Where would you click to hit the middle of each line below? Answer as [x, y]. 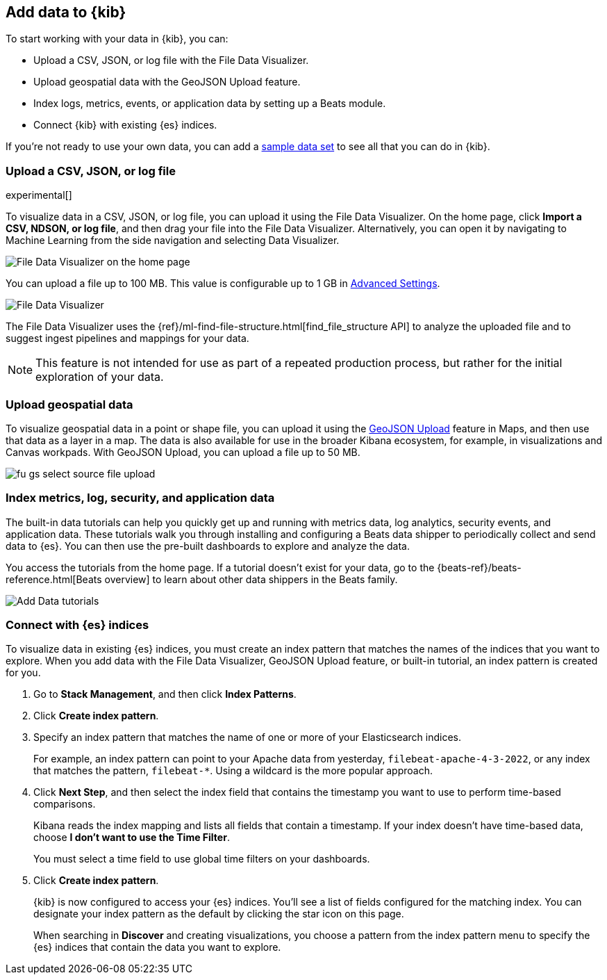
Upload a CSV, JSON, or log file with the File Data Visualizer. [171, 60]
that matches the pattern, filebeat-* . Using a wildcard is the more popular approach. [233, 771]
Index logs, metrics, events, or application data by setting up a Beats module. [210, 104]
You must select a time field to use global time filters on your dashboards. [202, 859]
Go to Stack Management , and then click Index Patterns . [165, 694]
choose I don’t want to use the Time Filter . [132, 838]
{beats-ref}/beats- [479, 567]
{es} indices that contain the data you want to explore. [157, 947]
